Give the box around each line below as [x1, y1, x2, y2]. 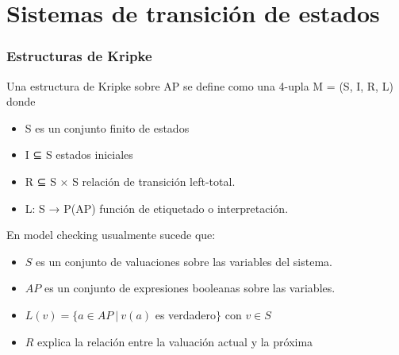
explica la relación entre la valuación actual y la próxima [37, 333, 313, 349]
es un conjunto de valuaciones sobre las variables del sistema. [36, 253, 332, 269]
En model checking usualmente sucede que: [6, 226, 216, 243]
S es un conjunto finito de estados [25, 119, 190, 136]
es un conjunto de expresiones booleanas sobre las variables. [44, 280, 336, 296]
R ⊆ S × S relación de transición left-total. [25, 172, 236, 189]
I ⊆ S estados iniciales [25, 146, 133, 163]
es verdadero [155, 306, 217, 322]
